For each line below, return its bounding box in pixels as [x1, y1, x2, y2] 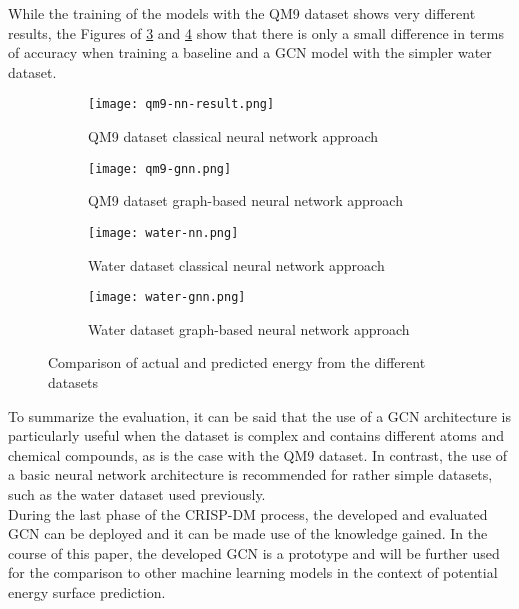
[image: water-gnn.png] [88, 290, 246, 305]
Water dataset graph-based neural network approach [88, 318, 410, 339]
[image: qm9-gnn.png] [88, 161, 232, 176]
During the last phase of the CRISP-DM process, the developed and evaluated [8, 503, 488, 524]
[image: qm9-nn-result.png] [88, 97, 275, 112]
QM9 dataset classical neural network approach [88, 126, 379, 147]
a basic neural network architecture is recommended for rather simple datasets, [8, 464, 493, 485]
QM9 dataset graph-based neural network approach [88, 190, 403, 211]
